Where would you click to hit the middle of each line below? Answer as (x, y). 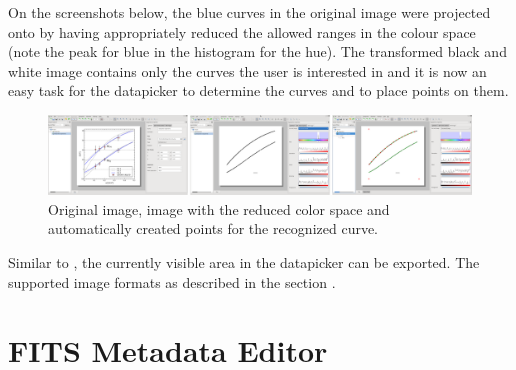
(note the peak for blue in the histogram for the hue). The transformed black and (257, 51)
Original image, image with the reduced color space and (219, 208)
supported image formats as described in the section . (172, 281)
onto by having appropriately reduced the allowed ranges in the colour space (242, 31)
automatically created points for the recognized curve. (213, 228)
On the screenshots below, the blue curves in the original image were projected (249, 12)
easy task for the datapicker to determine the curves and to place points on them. (258, 90)
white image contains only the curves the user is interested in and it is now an (247, 70)
